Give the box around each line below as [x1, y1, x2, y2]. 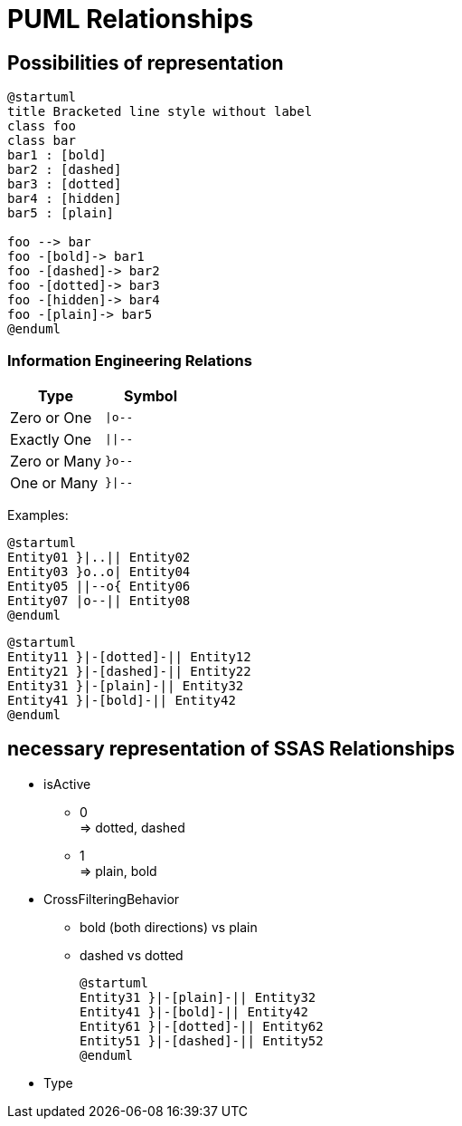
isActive [43, 775, 91, 792]
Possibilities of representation [7, 51, 284, 74]
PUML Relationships [7, 4, 254, 34]
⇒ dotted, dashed [80, 819, 185, 835]
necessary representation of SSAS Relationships [7, 737, 455, 761]
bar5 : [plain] [7, 206, 115, 221]
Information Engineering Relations [7, 351, 252, 370]
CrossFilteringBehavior [43, 890, 180, 907]
